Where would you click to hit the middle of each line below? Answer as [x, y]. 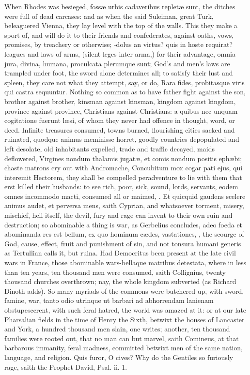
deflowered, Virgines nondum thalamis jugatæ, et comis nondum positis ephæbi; [123, 158]
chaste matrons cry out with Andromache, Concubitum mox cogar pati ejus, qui [124, 168]
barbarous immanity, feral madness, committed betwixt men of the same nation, [124, 348]
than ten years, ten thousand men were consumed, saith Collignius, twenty [115, 272]
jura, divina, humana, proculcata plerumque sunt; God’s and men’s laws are [117, 63]
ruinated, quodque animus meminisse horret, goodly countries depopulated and [122, 139]
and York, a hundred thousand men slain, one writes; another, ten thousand [117, 329]
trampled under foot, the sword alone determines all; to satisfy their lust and [119, 73]
